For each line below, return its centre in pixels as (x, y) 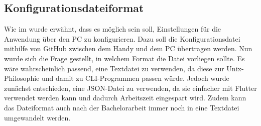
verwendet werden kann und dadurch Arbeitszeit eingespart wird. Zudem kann (125, 98)
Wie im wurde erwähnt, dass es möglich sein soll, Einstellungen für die (113, 29)
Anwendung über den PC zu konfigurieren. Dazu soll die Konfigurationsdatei (122, 38)
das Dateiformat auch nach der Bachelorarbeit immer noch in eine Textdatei (122, 107)
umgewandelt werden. (37, 117)
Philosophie (22, 78)
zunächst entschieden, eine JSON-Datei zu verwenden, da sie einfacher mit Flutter (130, 88)
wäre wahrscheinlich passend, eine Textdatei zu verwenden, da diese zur (114, 68)
